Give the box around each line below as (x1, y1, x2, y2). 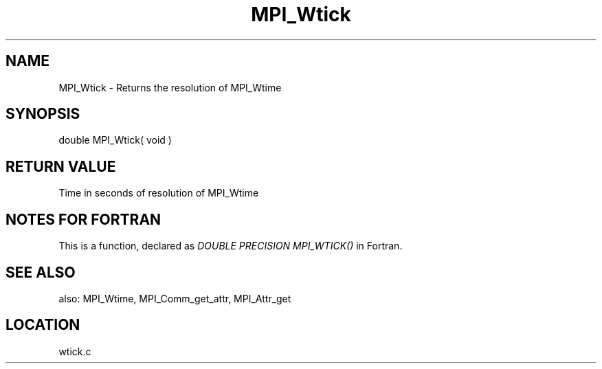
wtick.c (58, 345, 91, 357)
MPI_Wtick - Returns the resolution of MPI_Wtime (58, 81, 282, 93)
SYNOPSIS (5, 105, 80, 123)
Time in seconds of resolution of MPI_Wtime (58, 187, 259, 199)
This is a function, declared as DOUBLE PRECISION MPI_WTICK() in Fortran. (58, 240, 403, 252)
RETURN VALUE (5, 157, 116, 175)
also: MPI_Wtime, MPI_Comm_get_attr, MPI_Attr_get (58, 292, 291, 304)
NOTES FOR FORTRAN (5, 210, 161, 228)
